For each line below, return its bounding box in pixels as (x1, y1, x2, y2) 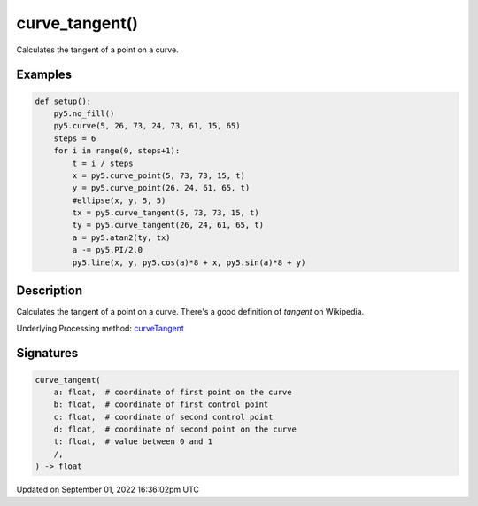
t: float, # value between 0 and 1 (53, 437, 212, 447)
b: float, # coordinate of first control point (53, 400, 269, 409)
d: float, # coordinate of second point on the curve (53, 424, 297, 434)
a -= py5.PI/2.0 (72, 245, 143, 255)
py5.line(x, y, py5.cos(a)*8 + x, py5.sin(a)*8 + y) (72, 257, 306, 268)
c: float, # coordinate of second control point (53, 412, 274, 422)
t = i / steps (72, 158, 134, 168)
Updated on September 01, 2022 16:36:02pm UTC (16, 484, 199, 495)
